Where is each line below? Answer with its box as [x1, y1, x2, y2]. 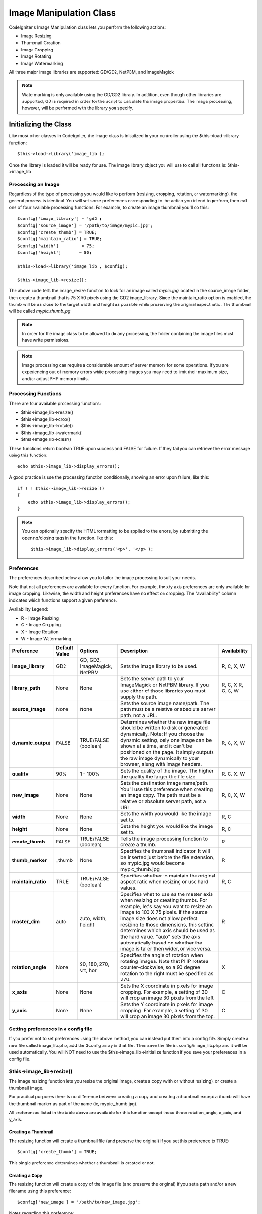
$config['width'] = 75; [17, 243, 95, 249]
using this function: [9, 452, 48, 458]
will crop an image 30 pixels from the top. [120, 1013, 215, 1020]
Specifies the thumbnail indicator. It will [120, 848, 210, 855]
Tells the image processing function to [120, 835, 208, 842]
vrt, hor [80, 967, 97, 974]
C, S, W [221, 688, 239, 694]
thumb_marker [12, 857, 47, 864]
